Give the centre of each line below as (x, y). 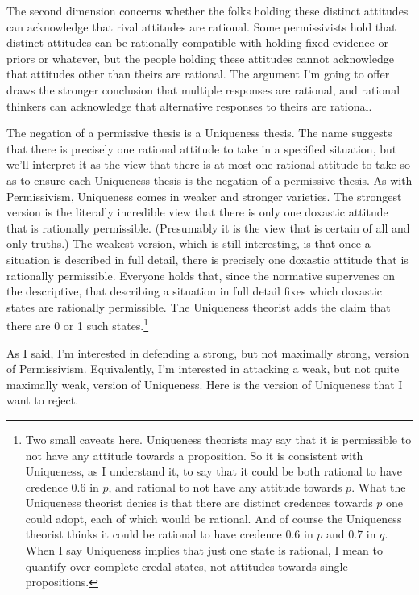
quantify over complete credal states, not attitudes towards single (187, 566)
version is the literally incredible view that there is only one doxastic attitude (197, 212)
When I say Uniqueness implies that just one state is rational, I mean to (204, 550)
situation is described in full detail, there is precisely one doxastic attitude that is (207, 259)
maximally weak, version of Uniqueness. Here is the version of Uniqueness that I (205, 384)
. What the (379, 486)
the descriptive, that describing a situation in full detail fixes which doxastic (194, 291)
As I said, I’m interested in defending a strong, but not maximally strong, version (208, 352)
